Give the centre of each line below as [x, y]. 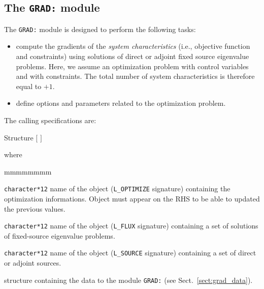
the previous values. [35, 208]
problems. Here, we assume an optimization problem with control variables [132, 66]
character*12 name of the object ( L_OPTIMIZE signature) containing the [117, 189]
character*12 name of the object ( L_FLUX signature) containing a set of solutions [131, 226]
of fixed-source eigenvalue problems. [60, 235]
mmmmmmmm [28, 171]
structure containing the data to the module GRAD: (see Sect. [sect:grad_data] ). [128, 280]
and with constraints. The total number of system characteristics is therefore [135, 76]
